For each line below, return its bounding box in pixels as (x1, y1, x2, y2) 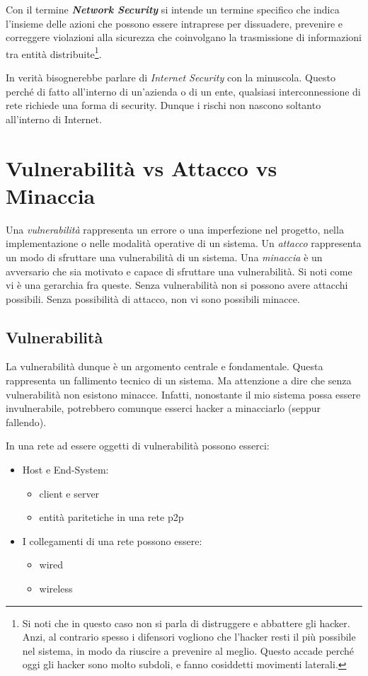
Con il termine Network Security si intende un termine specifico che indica (6, 2, 340, 16)
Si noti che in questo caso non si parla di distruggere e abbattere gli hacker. (22, 615, 350, 630)
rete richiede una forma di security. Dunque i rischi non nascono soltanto (6, 98, 321, 113)
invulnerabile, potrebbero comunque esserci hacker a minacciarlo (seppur (6, 401, 321, 416)
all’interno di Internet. (6, 111, 102, 126)
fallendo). (6, 414, 47, 429)
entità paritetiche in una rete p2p (39, 510, 184, 525)
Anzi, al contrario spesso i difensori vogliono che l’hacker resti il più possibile (22, 629, 356, 644)
